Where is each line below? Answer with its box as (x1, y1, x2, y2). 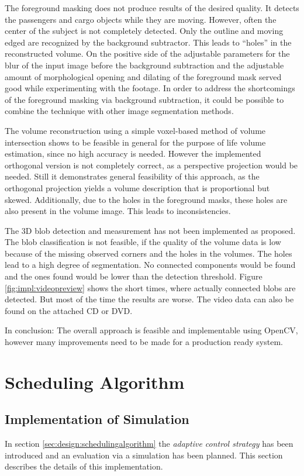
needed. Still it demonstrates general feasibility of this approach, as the (5, 170, 260, 182)
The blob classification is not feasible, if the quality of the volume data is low (5, 236, 281, 248)
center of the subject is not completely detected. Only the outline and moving (5, 25, 284, 37)
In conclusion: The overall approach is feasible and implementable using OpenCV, (5, 324, 298, 336)
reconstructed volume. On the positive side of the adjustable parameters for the (5, 47, 290, 60)
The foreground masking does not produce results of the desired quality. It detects (5, 2, 299, 13)
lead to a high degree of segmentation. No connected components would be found (5, 258, 296, 271)
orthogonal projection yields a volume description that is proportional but (5, 181, 270, 194)
